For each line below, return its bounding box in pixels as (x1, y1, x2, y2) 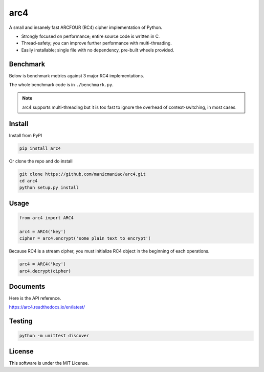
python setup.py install (19, 185, 79, 190)
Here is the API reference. (9, 295, 61, 301)
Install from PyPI (9, 132, 43, 138)
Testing (9, 317, 33, 325)
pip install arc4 (19, 145, 61, 151)
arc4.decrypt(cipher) (19, 268, 71, 274)
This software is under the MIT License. (9, 360, 89, 366)
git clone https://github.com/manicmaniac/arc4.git (19, 171, 146, 177)
